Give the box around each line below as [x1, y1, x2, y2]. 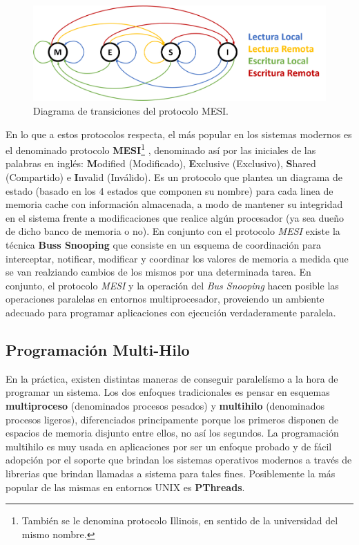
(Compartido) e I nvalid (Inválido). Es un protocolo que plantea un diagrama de [6, 170, 343, 184]
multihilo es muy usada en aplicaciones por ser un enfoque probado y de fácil [6, 439, 332, 453]
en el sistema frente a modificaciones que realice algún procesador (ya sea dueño [6, 210, 345, 224]
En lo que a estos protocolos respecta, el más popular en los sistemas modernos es [6, 126, 352, 141]
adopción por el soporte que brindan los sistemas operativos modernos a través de [6, 452, 352, 467]
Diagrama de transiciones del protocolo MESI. [33, 104, 229, 118]
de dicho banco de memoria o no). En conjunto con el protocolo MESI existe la [6, 224, 340, 238]
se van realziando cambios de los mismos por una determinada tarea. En [6, 265, 311, 279]
